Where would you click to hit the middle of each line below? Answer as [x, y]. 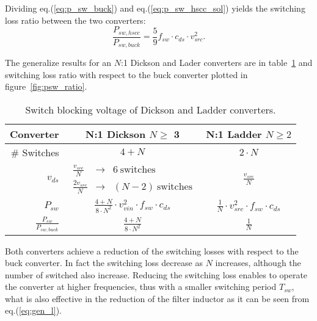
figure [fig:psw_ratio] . [46, 86]
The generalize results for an [58, 63]
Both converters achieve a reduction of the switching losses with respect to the [152, 251]
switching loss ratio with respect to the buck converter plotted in [126, 74]
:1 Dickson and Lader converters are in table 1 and [217, 63]
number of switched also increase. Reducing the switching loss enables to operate [156, 274]
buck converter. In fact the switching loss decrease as [104, 263]
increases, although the [258, 263]
